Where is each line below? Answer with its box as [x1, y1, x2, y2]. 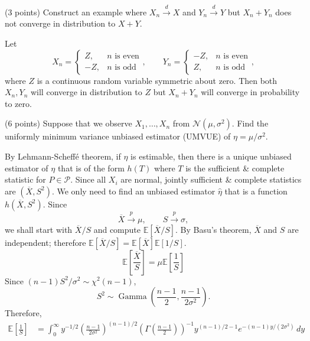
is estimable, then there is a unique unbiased [130, 150, 292, 162]
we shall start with [5, 223, 73, 235]
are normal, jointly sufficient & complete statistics [120, 173, 302, 186]
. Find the [231, 117, 269, 129]
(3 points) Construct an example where [5, 5, 147, 18]
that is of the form [57, 161, 125, 174]
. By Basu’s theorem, [175, 223, 252, 235]
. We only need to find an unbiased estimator [51, 184, 216, 197]
